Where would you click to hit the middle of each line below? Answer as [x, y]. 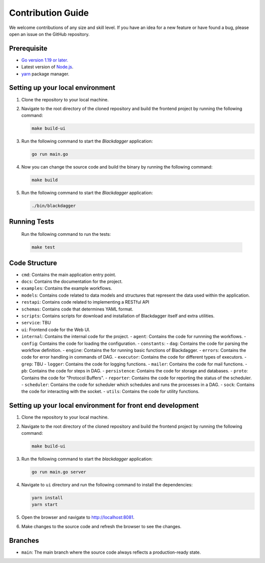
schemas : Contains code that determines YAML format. [77, 309]
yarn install [47, 498]
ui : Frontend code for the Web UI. [56, 330]
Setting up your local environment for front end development [104, 406]
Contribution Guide [49, 13]
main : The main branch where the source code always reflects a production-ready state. [111, 552]
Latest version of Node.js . [47, 67]
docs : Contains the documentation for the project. [72, 281]
